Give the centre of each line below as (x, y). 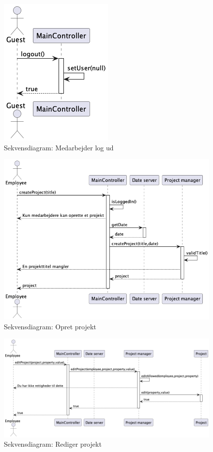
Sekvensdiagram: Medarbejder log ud (59, 147)
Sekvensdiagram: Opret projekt (50, 327)
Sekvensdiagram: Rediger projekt (53, 444)
